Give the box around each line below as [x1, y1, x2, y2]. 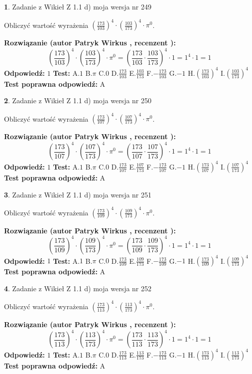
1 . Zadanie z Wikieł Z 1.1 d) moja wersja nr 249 [4, 1, 152, 11]
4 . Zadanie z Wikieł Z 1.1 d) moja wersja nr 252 [4, 283, 152, 293]
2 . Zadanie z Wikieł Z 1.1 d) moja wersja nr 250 [4, 95, 152, 106]
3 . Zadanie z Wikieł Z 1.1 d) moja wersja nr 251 [4, 189, 152, 199]
